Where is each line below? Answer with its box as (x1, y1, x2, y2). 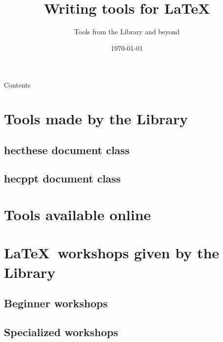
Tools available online (4, 205, 151, 225)
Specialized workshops (4, 324, 118, 339)
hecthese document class (4, 142, 130, 157)
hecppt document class (4, 171, 121, 186)
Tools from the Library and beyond (74, 26, 180, 37)
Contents (4, 80, 31, 90)
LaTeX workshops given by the (4, 243, 220, 263)
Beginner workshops (4, 296, 108, 311)
